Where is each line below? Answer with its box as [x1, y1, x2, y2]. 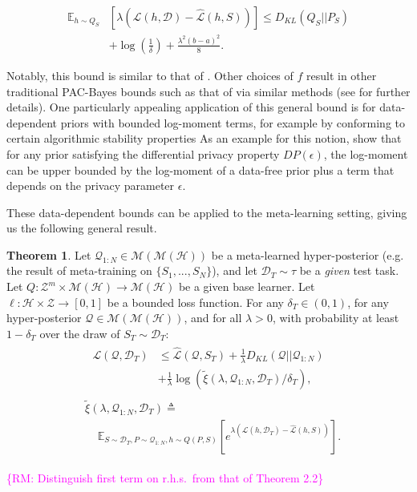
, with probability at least [272, 309, 399, 326]
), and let [212, 262, 257, 279]
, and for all [184, 309, 242, 326]
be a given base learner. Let [178, 278, 315, 295]
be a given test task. [299, 262, 399, 279]
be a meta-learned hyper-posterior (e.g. [211, 246, 404, 263]
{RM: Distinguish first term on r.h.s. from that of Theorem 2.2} [6, 469, 324, 486]
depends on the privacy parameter [6, 177, 175, 194]
